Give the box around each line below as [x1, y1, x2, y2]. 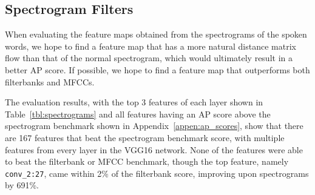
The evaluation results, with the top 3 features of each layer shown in [5, 96, 263, 108]
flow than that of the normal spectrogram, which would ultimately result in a [5, 51, 293, 64]
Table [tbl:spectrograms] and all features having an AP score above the [5, 107, 271, 120]
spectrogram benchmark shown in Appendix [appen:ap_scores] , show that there [5, 119, 303, 132]
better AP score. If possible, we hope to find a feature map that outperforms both [5, 63, 310, 76]
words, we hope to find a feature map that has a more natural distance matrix [5, 39, 296, 52]
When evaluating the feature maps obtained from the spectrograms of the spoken [5, 28, 307, 41]
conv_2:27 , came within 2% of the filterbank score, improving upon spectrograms [5, 167, 309, 179]
